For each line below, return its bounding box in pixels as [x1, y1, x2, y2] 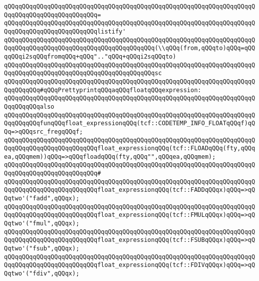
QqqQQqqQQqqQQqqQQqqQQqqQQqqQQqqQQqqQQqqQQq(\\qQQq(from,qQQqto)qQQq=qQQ [4, 45, 255, 52]
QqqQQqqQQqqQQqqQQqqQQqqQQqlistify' [4, 28, 126, 35]
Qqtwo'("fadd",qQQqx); [4, 195, 80, 202]
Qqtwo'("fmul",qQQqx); [4, 220, 80, 227]
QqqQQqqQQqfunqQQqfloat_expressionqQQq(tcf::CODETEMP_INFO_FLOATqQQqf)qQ [4, 120, 255, 127]
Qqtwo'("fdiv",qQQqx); [4, 270, 80, 277]
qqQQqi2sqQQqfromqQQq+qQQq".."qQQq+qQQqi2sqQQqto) [4, 53, 176, 60]
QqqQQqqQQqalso [4, 103, 55, 110]
